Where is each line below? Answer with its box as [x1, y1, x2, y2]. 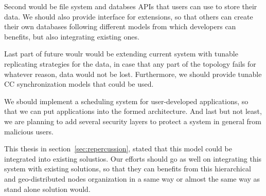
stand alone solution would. [4, 183, 91, 194]
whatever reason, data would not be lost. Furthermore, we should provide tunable [4, 68, 262, 79]
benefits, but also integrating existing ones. [4, 31, 139, 42]
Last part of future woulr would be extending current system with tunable [4, 48, 238, 59]
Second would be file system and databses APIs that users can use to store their [4, 1, 257, 11]
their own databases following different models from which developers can [4, 21, 236, 32]
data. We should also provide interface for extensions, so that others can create [4, 11, 253, 22]
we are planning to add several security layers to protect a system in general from [4, 115, 261, 126]
